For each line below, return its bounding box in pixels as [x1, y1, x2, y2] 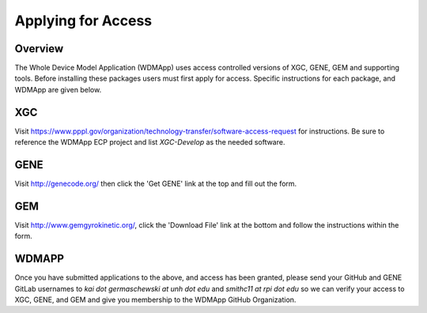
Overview [14, 42, 64, 55]
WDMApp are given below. [14, 85, 102, 94]
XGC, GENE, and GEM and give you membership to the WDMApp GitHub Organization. [14, 295, 297, 304]
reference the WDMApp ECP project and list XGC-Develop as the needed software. [14, 138, 285, 147]
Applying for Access [14, 12, 153, 29]
